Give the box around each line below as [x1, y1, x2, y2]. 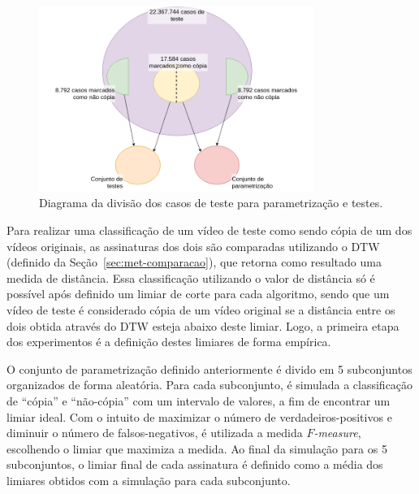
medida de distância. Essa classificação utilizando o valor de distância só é [6, 269, 375, 286]
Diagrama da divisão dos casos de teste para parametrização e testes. [39, 194, 383, 211]
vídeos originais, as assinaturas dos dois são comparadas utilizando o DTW [6, 237, 380, 254]
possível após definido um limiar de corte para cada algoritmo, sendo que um [6, 285, 390, 302]
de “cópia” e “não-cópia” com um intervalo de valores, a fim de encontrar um [6, 392, 391, 409]
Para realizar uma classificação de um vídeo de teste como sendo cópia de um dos [6, 222, 413, 239]
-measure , [313, 424, 361, 441]
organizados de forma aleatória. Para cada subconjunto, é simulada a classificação [6, 376, 413, 393]
